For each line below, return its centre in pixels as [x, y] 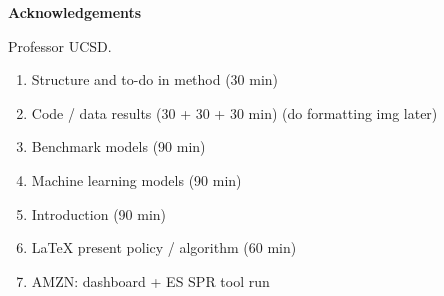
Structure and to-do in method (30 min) [155, 79]
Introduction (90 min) [99, 213]
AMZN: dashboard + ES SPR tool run [150, 280]
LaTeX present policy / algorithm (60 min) [164, 247]
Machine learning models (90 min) [136, 179]
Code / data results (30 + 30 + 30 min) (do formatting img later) [234, 112]
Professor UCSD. [60, 45]
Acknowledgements [75, 12]
